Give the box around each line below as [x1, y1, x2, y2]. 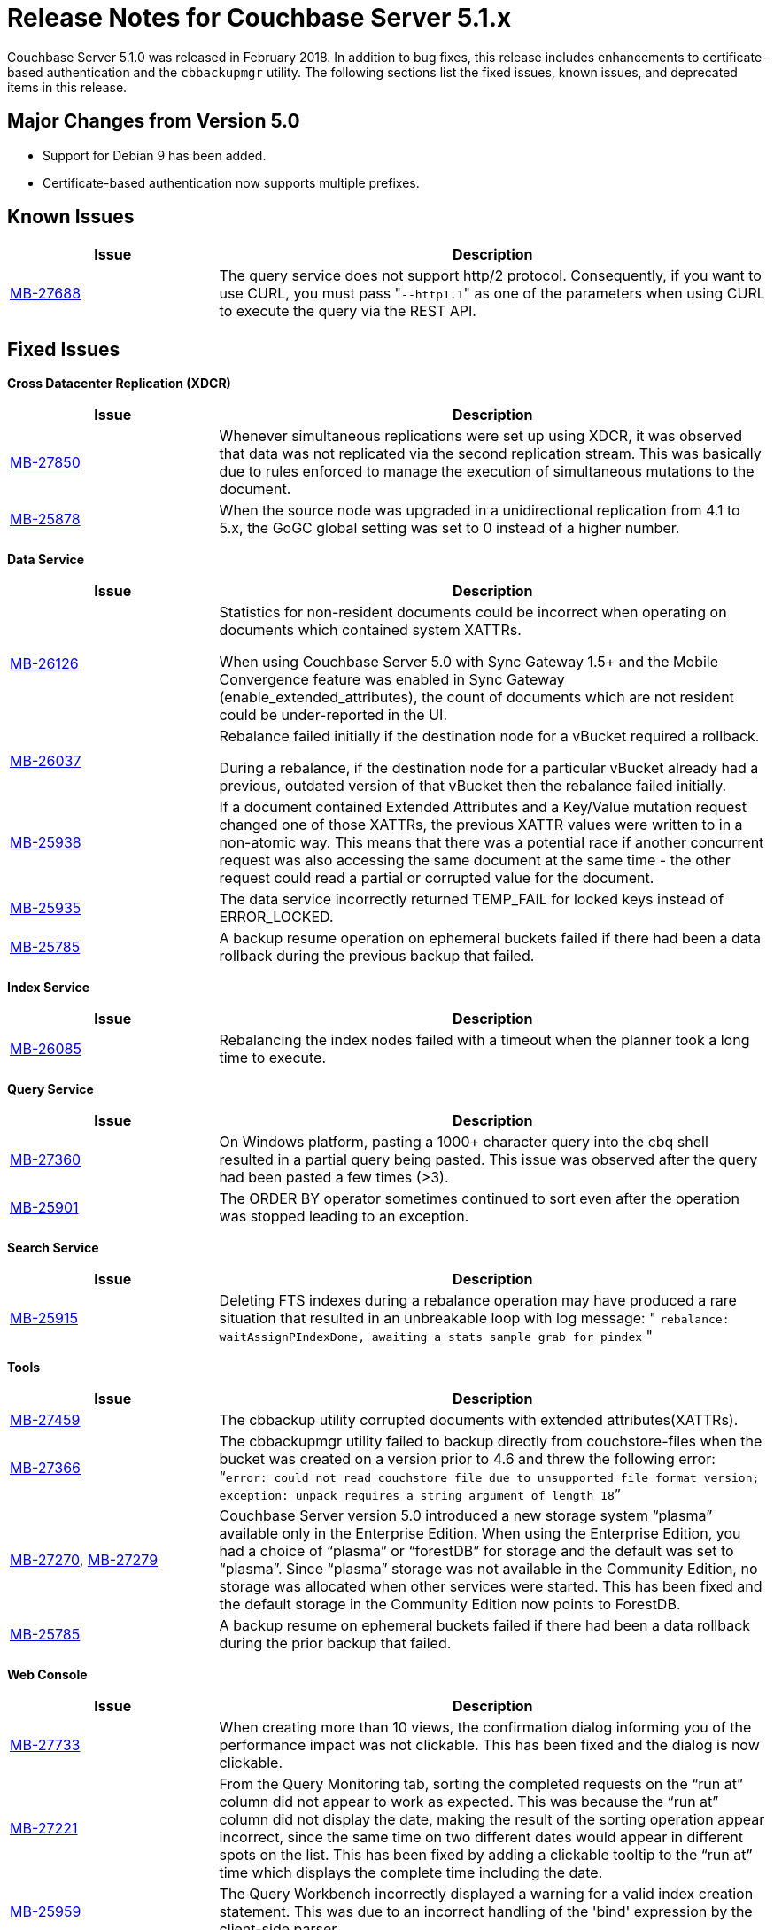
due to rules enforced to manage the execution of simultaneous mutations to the [219, 462, 755, 481]
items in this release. [7, 79, 128, 95]
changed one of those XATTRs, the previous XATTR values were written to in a [219, 816, 743, 834]
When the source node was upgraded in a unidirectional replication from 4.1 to [219, 501, 740, 520]
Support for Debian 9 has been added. [43, 147, 267, 163]
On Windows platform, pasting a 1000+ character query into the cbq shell [219, 1133, 708, 1151]
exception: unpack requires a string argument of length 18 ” [219, 1485, 621, 1504]
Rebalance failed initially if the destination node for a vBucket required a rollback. [219, 727, 760, 746]
